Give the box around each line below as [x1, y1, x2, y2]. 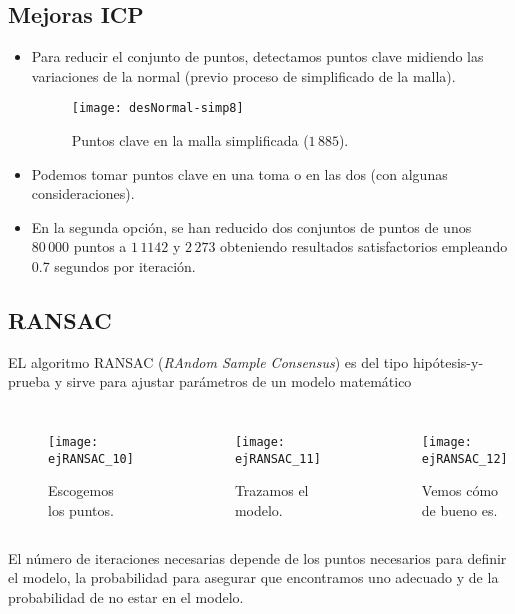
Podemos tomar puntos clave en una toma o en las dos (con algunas [31, 163, 448, 184]
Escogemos [48, 480, 114, 501]
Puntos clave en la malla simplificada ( [71, 130, 309, 151]
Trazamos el [234, 480, 309, 501]
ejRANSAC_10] [48, 451, 134, 466]
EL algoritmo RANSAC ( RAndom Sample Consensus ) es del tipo [8, 351, 409, 372]
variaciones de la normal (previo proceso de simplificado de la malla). [31, 65, 456, 86]
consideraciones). [31, 183, 135, 204]
